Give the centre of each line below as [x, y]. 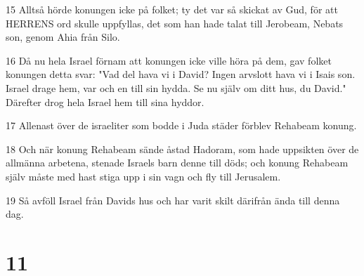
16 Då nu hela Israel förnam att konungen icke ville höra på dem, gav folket [169, 60]
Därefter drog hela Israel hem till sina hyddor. [105, 101]
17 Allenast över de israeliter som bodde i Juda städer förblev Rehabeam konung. [181, 125]
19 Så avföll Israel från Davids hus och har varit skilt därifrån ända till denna [173, 200]
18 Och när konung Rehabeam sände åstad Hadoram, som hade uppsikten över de [182, 149]
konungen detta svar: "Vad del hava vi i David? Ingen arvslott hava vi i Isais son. [181, 74]
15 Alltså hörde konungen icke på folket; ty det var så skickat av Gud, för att [172, 9]
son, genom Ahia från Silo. [63, 37]
